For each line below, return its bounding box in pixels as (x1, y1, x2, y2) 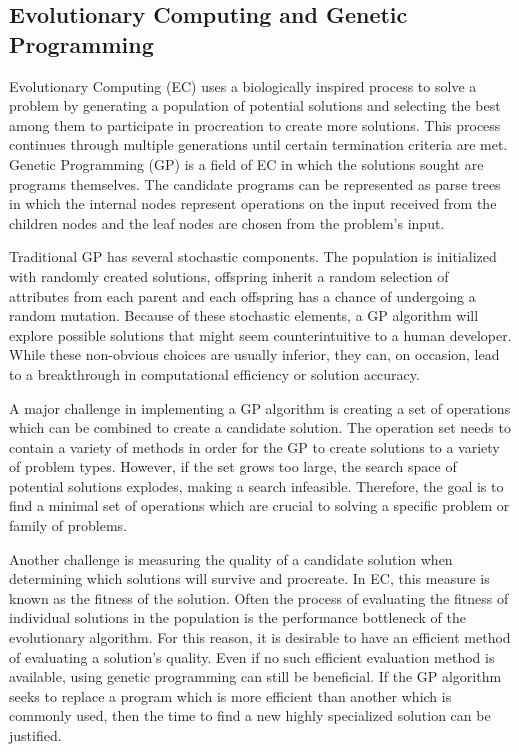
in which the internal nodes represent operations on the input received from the (9, 193, 497, 214)
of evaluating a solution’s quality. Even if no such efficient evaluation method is (9, 646, 495, 667)
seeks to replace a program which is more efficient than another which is (9, 685, 452, 706)
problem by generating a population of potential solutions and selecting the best (9, 95, 501, 116)
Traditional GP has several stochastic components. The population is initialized (9, 246, 497, 267)
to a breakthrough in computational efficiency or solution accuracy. (9, 363, 420, 384)
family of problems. (9, 515, 127, 536)
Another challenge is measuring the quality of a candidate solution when (9, 548, 453, 569)
